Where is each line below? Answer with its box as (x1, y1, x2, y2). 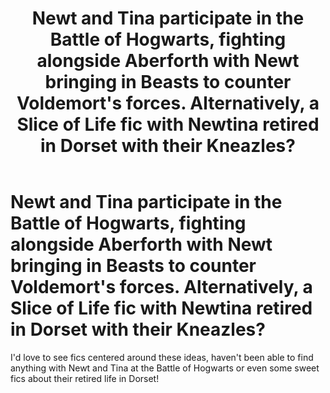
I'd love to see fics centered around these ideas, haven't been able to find (10, 351, 314, 363)
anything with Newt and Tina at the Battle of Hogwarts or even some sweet (10, 362, 320, 374)
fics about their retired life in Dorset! (10, 372, 160, 384)
